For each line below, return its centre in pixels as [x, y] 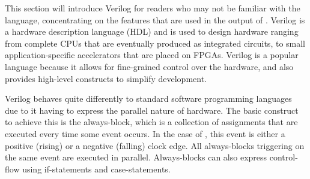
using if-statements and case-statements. [96, 169]
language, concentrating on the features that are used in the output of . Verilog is [155, 19]
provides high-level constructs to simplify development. [106, 78]
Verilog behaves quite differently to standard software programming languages [148, 98]
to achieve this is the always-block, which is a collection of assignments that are [151, 122]
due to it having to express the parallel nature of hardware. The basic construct [152, 110]
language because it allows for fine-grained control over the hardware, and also [149, 66]
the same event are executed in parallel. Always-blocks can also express [136, 157]
